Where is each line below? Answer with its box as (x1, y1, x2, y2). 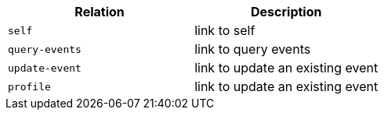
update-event (8, 62, 82, 74)
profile (8, 80, 51, 93)
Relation (74, 4, 125, 19)
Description (251, 4, 322, 19)
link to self (194, 23, 255, 38)
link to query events (194, 41, 311, 57)
